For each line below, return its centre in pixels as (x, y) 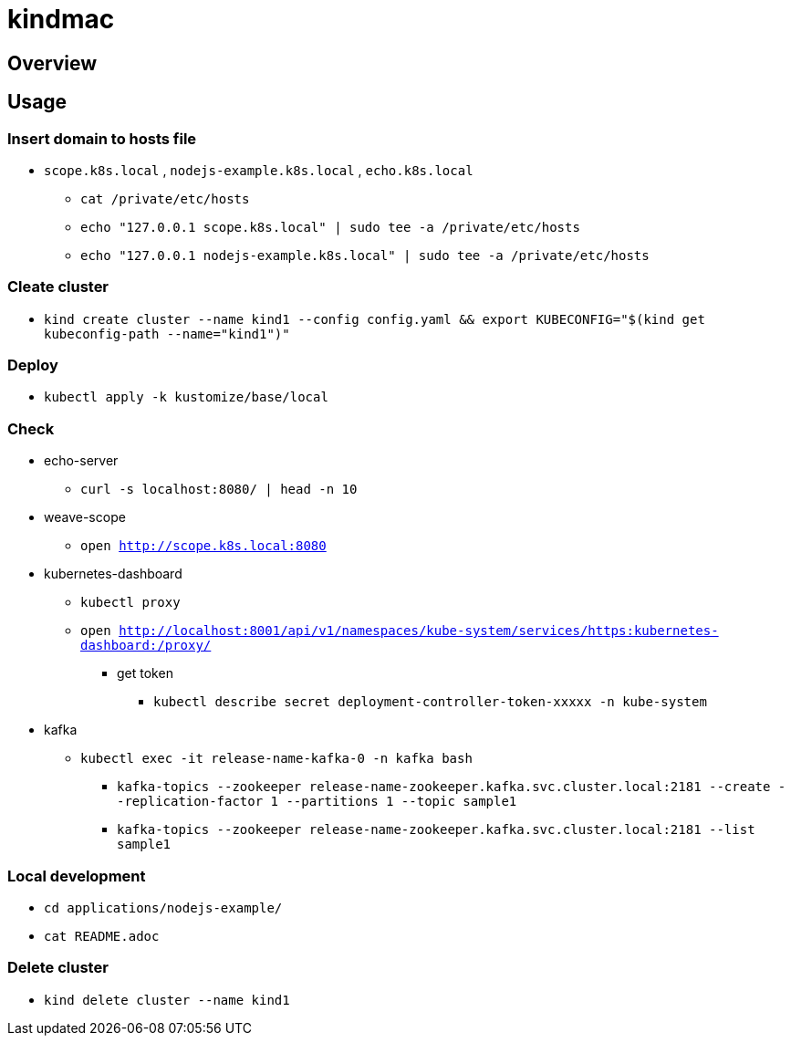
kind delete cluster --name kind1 (167, 1000)
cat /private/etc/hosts (165, 198)
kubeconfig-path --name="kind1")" (167, 334)
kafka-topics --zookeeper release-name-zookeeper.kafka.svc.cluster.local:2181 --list (436, 830)
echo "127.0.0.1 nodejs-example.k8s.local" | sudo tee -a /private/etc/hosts (365, 255)
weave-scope (85, 517)
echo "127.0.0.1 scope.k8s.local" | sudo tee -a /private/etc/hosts (330, 227)
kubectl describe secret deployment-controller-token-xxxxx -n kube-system (430, 702)
